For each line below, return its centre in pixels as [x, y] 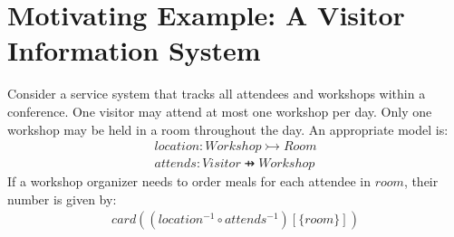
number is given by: [62, 199]
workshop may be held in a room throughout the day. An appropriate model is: [228, 129]
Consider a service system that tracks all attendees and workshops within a [217, 94]
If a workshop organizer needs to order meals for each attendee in [189, 181]
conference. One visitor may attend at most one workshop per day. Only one [220, 111]
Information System [134, 50]
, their [421, 181]
